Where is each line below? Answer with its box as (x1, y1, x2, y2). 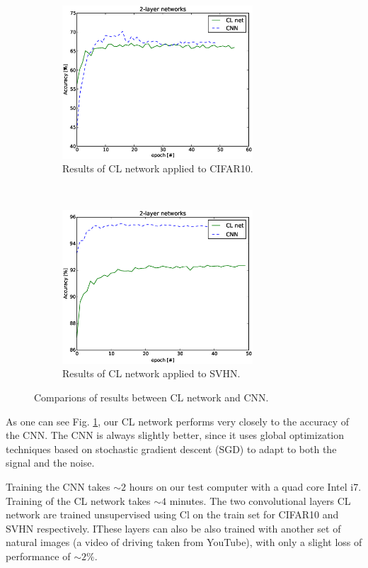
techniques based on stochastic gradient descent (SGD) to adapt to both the (6, 441, 337, 456)
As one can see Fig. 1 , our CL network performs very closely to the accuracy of (6, 413, 350, 428)
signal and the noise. (6, 455, 95, 470)
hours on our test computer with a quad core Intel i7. (129, 479, 362, 494)
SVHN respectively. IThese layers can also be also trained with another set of (6, 520, 341, 535)
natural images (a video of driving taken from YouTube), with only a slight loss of (6, 535, 362, 550)
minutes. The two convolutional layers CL (169, 493, 351, 508)
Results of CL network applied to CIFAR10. (62, 161, 253, 176)
